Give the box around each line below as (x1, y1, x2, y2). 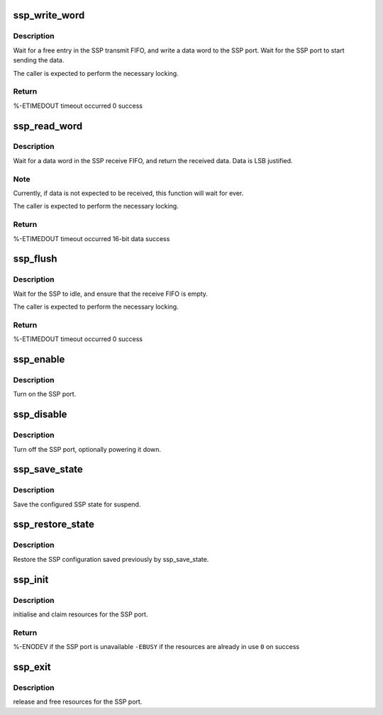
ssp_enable (13, 353, 65, 365)
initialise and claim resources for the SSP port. (13, 610, 148, 619)
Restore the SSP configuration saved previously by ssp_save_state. (13, 555, 209, 563)
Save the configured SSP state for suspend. (13, 500, 141, 509)
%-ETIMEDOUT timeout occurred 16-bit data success (13, 234, 170, 243)
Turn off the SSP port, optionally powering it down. (13, 445, 162, 453)
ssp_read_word (13, 120, 83, 132)
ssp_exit (13, 660, 51, 673)
